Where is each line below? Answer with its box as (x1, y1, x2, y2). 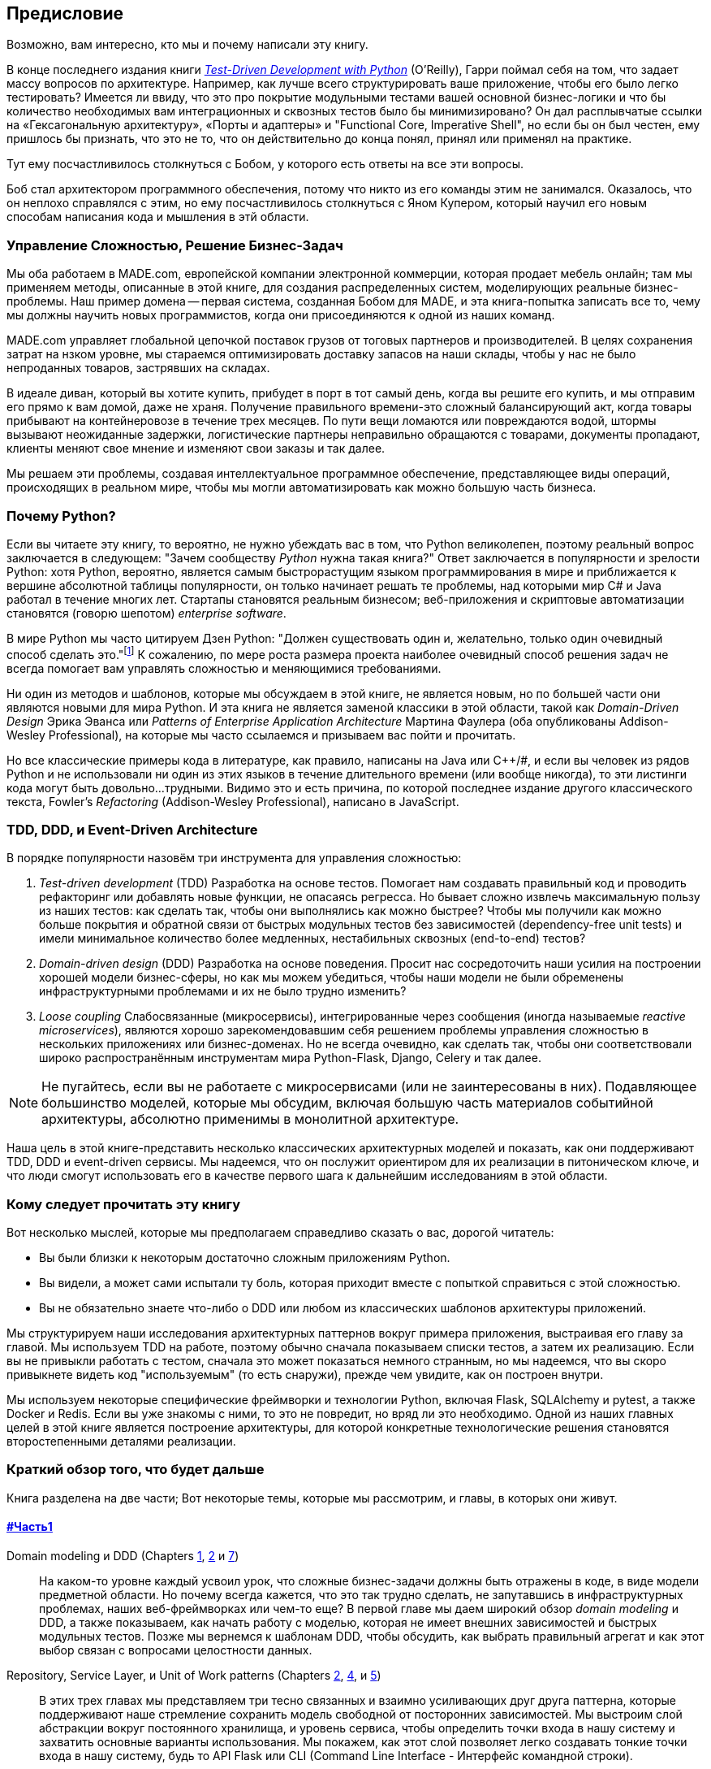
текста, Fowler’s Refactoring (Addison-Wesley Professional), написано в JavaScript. (6, 794, 459, 809)
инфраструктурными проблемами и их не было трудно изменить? (39, 984, 407, 999)
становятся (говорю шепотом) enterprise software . (6, 605, 287, 620)
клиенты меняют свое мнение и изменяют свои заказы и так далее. (6, 441, 386, 456)
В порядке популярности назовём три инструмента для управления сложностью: (6, 851, 462, 865)
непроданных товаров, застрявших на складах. (6, 361, 270, 375)
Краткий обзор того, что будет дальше (6, 1461, 265, 1478)
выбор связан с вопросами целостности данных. (39, 1643, 312, 1658)
